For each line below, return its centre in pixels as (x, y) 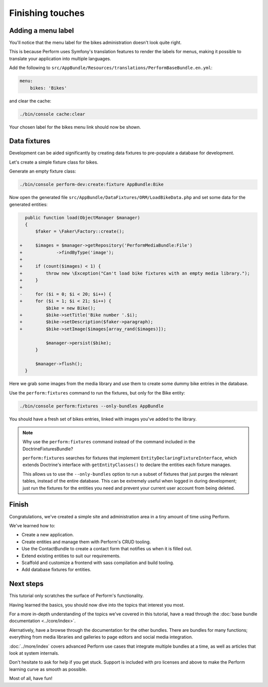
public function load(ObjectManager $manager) (83, 217)
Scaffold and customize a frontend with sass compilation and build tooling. (98, 563)
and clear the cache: (30, 101)
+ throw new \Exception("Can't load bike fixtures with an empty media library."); (135, 273)
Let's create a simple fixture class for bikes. (54, 162)
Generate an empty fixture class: (43, 171)
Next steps (26, 584)
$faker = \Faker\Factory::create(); (80, 232)
